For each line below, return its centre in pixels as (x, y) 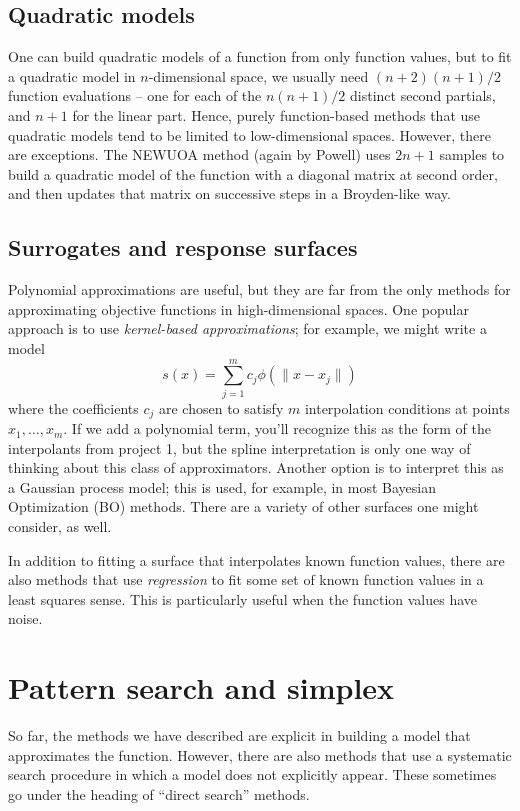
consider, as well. (60, 526)
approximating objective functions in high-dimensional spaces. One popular (238, 308)
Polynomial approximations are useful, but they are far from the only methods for (259, 289)
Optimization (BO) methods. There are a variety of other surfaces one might (243, 506)
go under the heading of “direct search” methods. (159, 793)
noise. (25, 618)
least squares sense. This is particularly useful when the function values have (243, 598)
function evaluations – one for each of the (135, 95)
